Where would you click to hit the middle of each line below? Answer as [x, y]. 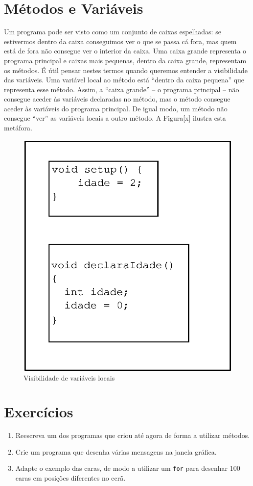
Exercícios [39, 412]
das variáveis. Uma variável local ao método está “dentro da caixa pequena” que [124, 80]
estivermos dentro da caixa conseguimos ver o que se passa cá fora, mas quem [120, 41]
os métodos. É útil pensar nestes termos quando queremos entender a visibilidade [126, 70]
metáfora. [18, 128]
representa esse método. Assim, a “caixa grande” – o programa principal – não [122, 89]
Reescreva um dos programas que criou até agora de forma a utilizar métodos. [133, 435]
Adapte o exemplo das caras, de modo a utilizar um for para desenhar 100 [128, 468]
